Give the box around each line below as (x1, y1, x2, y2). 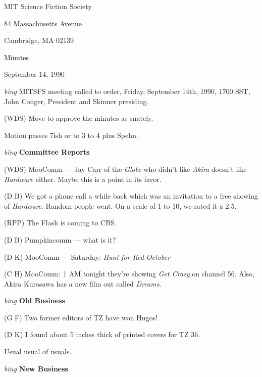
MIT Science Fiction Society (4, 1, 92, 11)
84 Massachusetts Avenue (4, 18, 82, 28)
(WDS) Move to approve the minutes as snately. (4, 113, 153, 123)
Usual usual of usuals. (4, 346, 72, 357)
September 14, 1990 (4, 69, 65, 79)
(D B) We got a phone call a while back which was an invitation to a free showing (4, 191, 258, 201)
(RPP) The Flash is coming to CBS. (4, 217, 117, 228)
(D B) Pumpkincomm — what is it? (4, 234, 116, 245)
